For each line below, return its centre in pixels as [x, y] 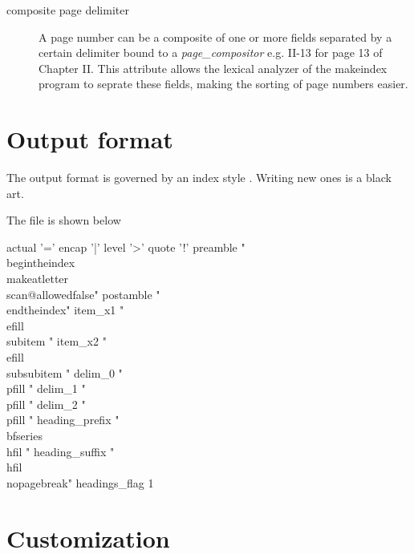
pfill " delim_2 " [46, 404]
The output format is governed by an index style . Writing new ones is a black [199, 178]
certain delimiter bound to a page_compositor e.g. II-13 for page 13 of [211, 53]
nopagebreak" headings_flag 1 [80, 482]
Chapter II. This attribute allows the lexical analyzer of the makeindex [213, 68]
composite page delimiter [68, 10]
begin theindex [41, 263]
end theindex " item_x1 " [65, 310]
